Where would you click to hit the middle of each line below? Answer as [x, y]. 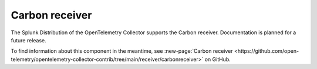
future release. [28, 40]
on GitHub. [218, 59]
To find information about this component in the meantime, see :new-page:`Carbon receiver [122, 51]
